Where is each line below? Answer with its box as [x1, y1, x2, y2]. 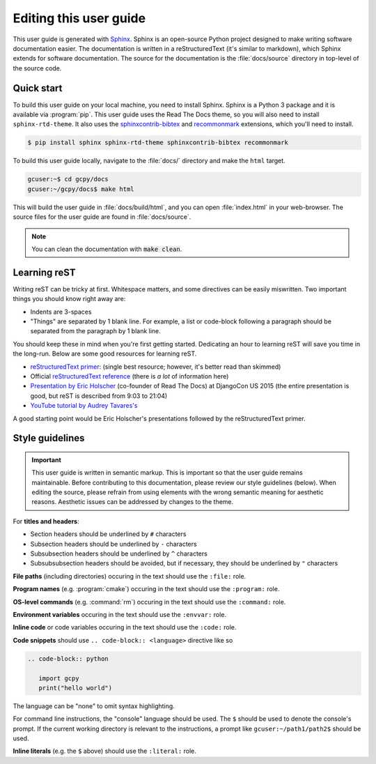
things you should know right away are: [13, 295, 126, 303]
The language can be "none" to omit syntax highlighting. [13, 701, 175, 710]
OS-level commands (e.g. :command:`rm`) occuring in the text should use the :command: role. [13, 597, 286, 606]
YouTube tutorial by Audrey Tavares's [30, 402, 138, 410]
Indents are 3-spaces [30, 307, 92, 316]
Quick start [13, 82, 63, 94]
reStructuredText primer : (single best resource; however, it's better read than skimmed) [30, 362, 281, 371]
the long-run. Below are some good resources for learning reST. [13, 349, 197, 358]
